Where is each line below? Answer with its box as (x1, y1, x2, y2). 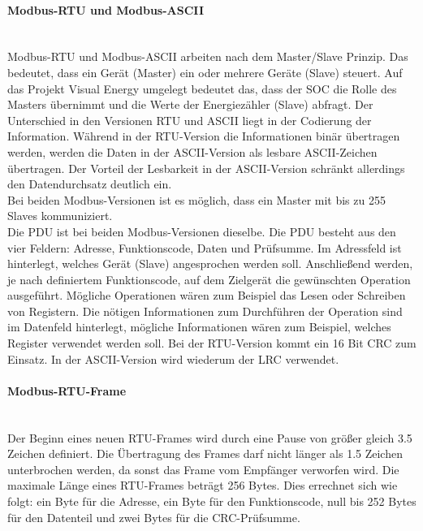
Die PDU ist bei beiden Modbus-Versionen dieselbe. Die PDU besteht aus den (7, 222, 396, 240)
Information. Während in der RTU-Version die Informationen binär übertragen (7, 127, 400, 145)
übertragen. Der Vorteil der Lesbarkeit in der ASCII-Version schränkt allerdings (7, 159, 405, 176)
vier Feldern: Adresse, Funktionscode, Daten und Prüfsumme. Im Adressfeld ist (7, 239, 402, 256)
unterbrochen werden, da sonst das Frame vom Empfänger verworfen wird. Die (7, 460, 399, 477)
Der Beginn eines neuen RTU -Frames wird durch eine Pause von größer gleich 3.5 (7, 429, 412, 446)
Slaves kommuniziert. (7, 207, 113, 224)
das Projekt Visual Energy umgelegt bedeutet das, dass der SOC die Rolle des (7, 80, 397, 97)
